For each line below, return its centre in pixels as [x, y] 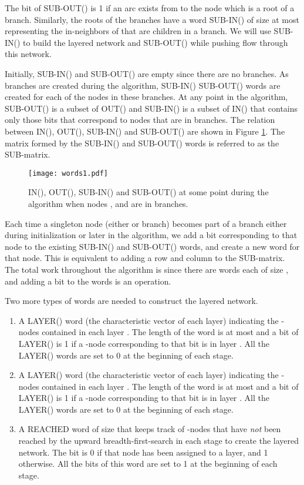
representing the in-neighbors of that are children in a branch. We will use [138, 31]
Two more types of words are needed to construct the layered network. [131, 301]
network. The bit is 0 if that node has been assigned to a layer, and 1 [143, 452]
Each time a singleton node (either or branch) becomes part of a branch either [146, 223]
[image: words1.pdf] [68, 173]
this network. [28, 54]
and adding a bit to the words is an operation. [88, 281]
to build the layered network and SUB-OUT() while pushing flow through [156, 42]
